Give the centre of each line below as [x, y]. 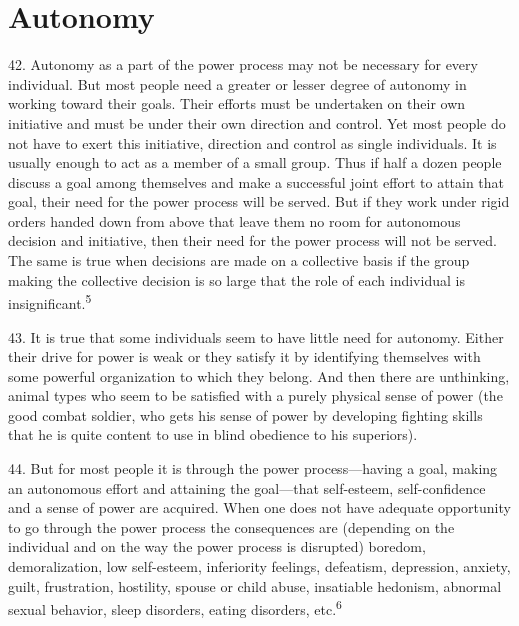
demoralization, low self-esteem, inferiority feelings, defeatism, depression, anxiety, [259, 566]
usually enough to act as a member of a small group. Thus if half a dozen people [255, 162]
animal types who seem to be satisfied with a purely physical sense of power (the [255, 395]
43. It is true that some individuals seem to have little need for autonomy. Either [256, 336]
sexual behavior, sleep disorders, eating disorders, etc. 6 [175, 607]
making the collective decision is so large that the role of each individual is [236, 279]
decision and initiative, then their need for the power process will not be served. [252, 240]
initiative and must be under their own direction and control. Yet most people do [257, 122]
